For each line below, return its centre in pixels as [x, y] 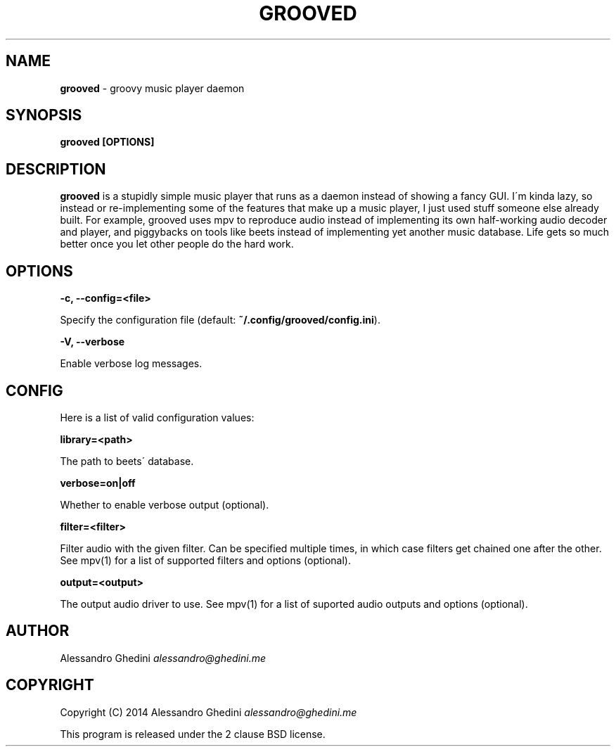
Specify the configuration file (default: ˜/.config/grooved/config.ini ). [220, 320]
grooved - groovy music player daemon [152, 88]
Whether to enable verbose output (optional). [165, 504]
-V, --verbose [92, 342]
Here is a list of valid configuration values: [157, 417]
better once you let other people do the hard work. [177, 244]
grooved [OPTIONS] [107, 142]
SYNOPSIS [44, 115]
